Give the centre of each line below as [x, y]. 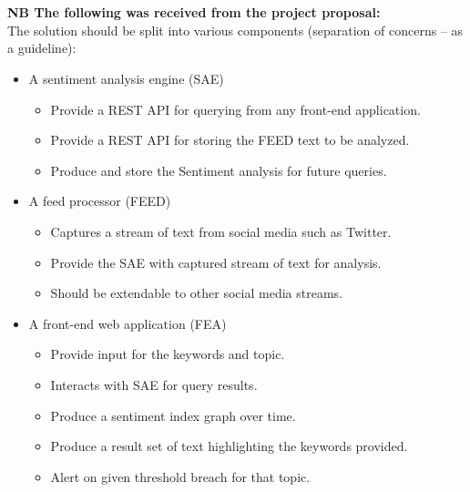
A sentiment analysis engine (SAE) [126, 78]
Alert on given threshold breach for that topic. [180, 476]
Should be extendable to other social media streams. [196, 293]
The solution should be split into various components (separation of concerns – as [235, 30]
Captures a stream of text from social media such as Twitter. [221, 231]
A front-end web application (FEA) [128, 323]
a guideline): [42, 48]
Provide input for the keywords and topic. [168, 354]
